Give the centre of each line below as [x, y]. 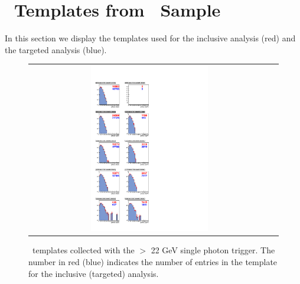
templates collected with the [83, 250]
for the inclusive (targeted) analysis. [94, 273]
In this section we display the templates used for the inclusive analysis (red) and [150, 38]
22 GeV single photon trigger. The [213, 250]
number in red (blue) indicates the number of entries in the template [153, 261]
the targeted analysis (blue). [56, 49]
